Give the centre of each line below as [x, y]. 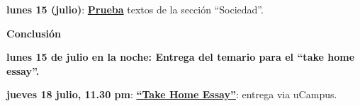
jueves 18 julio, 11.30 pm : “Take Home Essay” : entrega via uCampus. [172, 94]
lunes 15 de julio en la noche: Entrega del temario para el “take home [181, 57]
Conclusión [34, 33]
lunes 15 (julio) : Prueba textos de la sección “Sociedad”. [135, 9]
